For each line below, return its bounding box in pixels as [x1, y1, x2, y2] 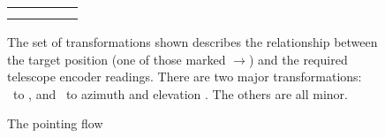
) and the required [248, 50, 348, 68]
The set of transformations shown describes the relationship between [7, 33, 378, 50]
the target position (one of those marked [7, 50, 226, 68]
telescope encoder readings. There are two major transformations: [7, 67, 362, 86]
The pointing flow [7, 114, 103, 133]
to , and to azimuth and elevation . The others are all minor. [12, 84, 348, 103]
